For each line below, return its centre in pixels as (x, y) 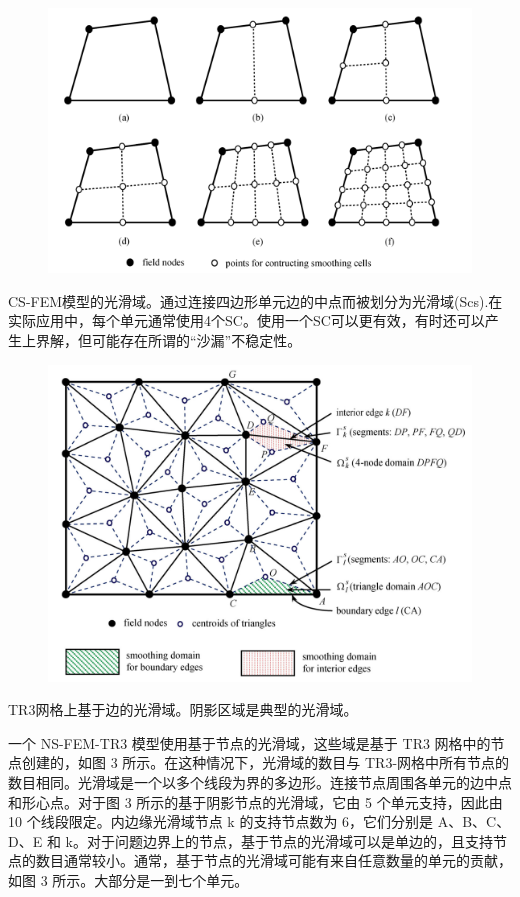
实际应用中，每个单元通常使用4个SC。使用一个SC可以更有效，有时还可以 (246, 320)
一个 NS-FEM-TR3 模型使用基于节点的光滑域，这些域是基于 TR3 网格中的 (249, 742)
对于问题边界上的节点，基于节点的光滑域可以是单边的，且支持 (289, 840)
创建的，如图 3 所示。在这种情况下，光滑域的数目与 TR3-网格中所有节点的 (265, 762)
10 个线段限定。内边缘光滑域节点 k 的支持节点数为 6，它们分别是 (221, 821)
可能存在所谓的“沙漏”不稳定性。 (196, 340)
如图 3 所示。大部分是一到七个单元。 (128, 879)
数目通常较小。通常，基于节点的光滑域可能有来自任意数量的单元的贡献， (273, 860)
